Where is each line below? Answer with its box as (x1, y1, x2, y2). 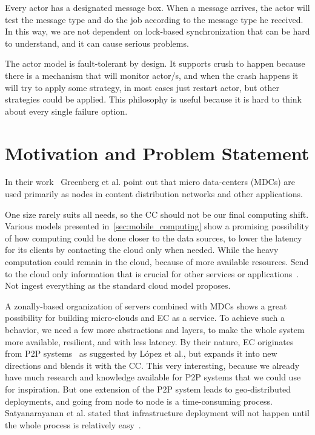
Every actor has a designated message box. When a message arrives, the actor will (5, 1, 310, 13)
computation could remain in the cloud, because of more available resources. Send (5, 255, 309, 268)
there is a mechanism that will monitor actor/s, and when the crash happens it (5, 69, 299, 81)
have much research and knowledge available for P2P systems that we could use (5, 371, 301, 383)
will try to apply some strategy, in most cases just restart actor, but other (5, 81, 280, 93)
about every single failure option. (5, 104, 128, 117)
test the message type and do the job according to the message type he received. (5, 13, 303, 25)
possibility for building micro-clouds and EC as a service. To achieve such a (5, 311, 285, 324)
